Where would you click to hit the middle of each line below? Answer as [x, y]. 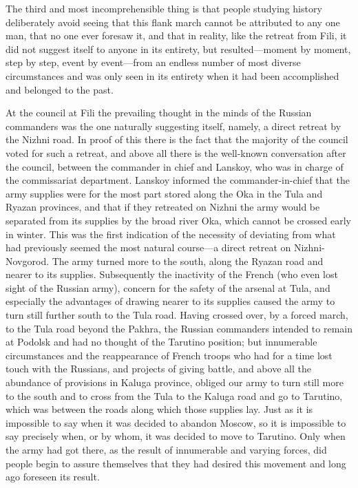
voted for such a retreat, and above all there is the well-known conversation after [176, 152]
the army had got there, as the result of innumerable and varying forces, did [166, 449]
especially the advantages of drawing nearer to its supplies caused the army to [170, 301]
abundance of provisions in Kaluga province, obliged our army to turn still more [175, 382]
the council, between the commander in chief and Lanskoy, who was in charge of [175, 166]
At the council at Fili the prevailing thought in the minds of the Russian [159, 113]
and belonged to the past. [60, 89]
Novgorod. [28, 261]
